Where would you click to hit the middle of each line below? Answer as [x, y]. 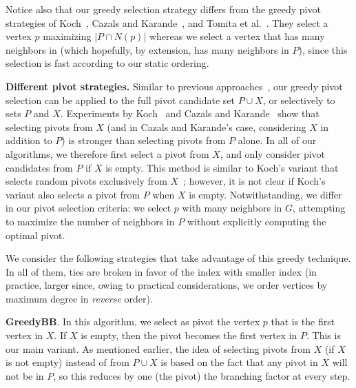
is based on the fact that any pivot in [239, 362]
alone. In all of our [277, 140]
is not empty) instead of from [67, 362]
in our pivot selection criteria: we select [88, 208]
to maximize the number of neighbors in [90, 221]
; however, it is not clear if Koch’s [254, 181]
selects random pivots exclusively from [86, 181]
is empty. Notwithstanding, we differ [265, 194]
